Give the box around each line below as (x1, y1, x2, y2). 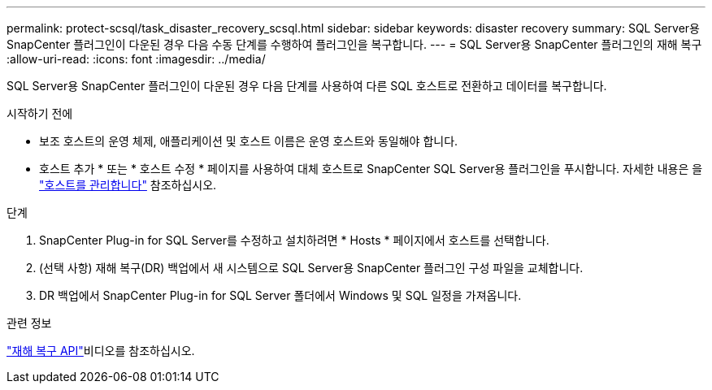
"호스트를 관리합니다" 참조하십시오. (39, 178, 217, 192)
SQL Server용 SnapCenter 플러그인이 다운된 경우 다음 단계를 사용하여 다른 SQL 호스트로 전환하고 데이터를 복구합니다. (7, 79, 607, 93)
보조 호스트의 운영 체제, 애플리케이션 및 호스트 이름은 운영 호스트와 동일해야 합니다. (39, 134, 458, 148)
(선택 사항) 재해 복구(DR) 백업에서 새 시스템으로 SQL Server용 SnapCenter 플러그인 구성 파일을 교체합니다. (39, 261, 584, 275)
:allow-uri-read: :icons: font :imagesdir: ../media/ (7, 52, 266, 66)
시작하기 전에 (7, 106, 73, 120)
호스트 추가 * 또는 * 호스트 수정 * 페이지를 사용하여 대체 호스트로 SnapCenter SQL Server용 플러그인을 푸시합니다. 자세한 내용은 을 (39, 162, 703, 175)
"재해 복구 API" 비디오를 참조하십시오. (7, 344, 195, 357)
